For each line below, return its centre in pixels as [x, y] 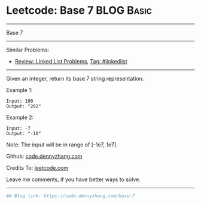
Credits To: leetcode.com [37, 167]
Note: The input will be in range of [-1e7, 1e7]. [62, 145]
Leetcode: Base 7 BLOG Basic [79, 10]
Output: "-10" [24, 133]
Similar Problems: [28, 50]
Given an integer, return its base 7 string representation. [75, 78]
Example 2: [20, 117]
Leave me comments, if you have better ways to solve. [73, 179]
